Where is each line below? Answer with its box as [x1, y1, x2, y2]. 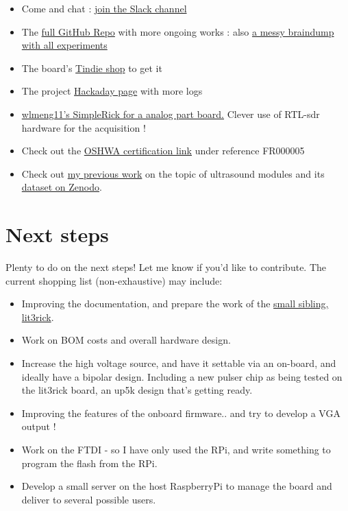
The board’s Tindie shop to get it [21, 60, 162, 75]
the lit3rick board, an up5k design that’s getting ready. [21, 383, 253, 397]
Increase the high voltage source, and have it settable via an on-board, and [21, 356, 336, 370]
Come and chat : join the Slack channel [21, 1, 187, 15]
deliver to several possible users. [21, 492, 156, 506]
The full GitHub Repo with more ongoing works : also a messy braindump [21, 24, 334, 38]
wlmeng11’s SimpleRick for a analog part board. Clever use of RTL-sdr [21, 106, 320, 121]
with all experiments [21, 38, 108, 52]
